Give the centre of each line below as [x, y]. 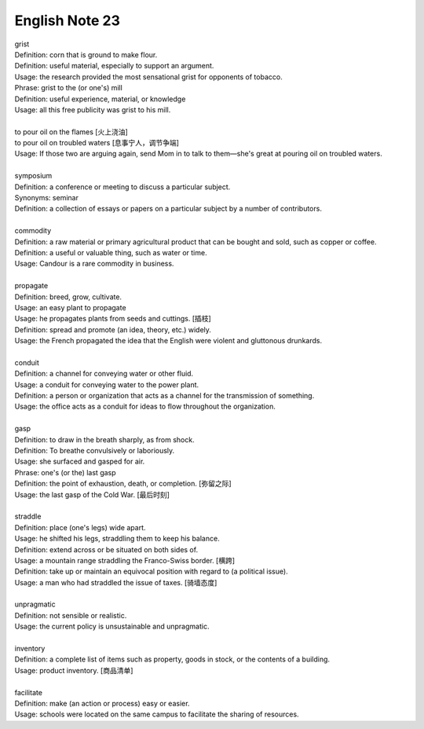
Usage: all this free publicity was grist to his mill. [93, 109]
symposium [33, 176]
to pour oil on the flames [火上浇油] [71, 132]
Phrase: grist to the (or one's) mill [69, 88]
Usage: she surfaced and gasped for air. [80, 462]
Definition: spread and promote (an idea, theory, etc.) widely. [113, 329]
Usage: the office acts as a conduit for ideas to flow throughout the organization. [145, 407]
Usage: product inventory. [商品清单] [74, 670]
